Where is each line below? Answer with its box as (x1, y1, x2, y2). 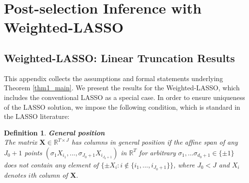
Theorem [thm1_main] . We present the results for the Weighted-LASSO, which (4, 83, 240, 93)
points (24, 147, 42, 157)
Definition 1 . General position (4, 127, 105, 137)
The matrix (4, 137, 37, 147)
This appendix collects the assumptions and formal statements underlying (4, 73, 223, 83)
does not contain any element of (4, 159, 99, 169)
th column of (31, 169, 68, 180)
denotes (4, 169, 26, 180)
